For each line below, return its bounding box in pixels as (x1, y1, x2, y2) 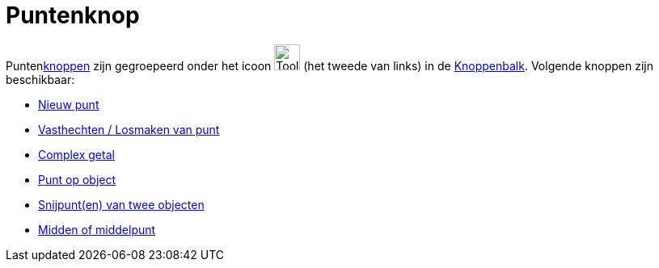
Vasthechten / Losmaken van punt (38, 122, 220, 136)
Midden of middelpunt (38, 222, 156, 237)
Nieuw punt (38, 97, 99, 111)
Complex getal (38, 147, 115, 161)
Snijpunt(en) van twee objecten (38, 197, 205, 211)
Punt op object (38, 172, 116, 186)
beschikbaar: (6, 72, 75, 86)
